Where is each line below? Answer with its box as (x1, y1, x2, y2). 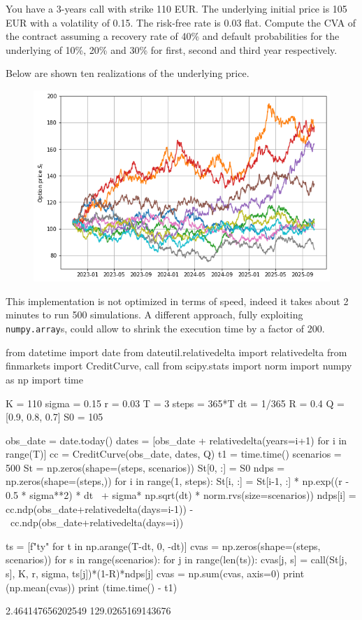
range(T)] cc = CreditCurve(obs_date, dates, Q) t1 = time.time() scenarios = (6, 446, 342, 461)
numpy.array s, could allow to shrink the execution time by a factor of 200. (6, 321, 325, 336)
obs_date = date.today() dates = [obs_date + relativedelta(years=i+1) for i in (6, 432, 347, 447)
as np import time (6, 372, 83, 386)
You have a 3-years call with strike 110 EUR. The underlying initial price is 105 (6, 1, 347, 15)
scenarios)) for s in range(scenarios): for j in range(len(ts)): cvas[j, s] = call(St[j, (6, 552, 347, 567)
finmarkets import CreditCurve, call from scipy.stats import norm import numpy (6, 358, 352, 373)
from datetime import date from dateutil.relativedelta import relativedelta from (6, 344, 347, 359)
